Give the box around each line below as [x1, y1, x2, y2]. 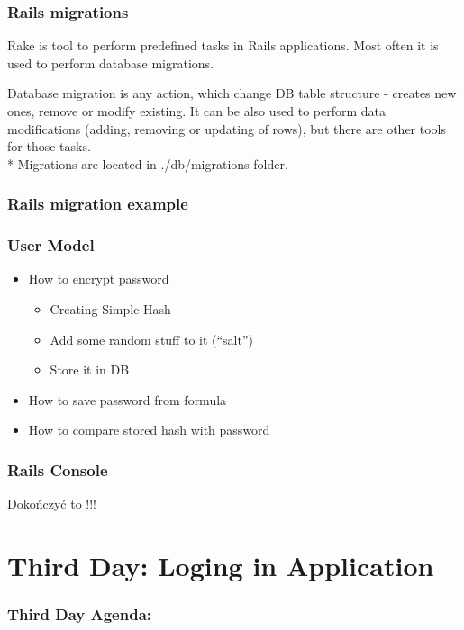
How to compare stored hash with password [28, 420, 270, 439]
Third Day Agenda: [7, 603, 151, 625]
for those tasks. [7, 137, 91, 156]
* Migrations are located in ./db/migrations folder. [7, 154, 288, 173]
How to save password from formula [28, 390, 227, 409]
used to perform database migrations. [7, 53, 214, 72]
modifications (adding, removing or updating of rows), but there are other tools [7, 119, 447, 138]
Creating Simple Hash [50, 300, 171, 319]
